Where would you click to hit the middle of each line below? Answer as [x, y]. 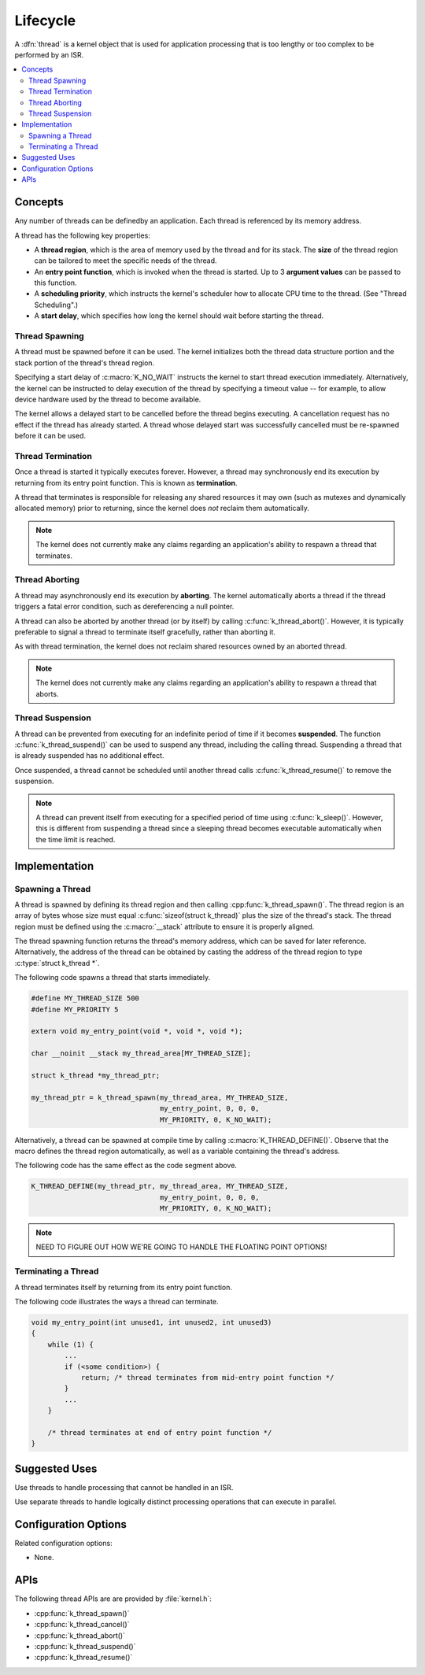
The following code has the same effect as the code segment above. [126, 1166]
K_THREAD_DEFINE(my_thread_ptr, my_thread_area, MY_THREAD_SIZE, [160, 1186]
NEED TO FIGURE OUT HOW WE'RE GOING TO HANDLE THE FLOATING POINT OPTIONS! [181, 1247]
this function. [55, 283]
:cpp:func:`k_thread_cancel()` [82, 1625]
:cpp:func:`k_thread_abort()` [80, 1635]
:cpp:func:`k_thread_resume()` [83, 1658]
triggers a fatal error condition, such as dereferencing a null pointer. [124, 607]
